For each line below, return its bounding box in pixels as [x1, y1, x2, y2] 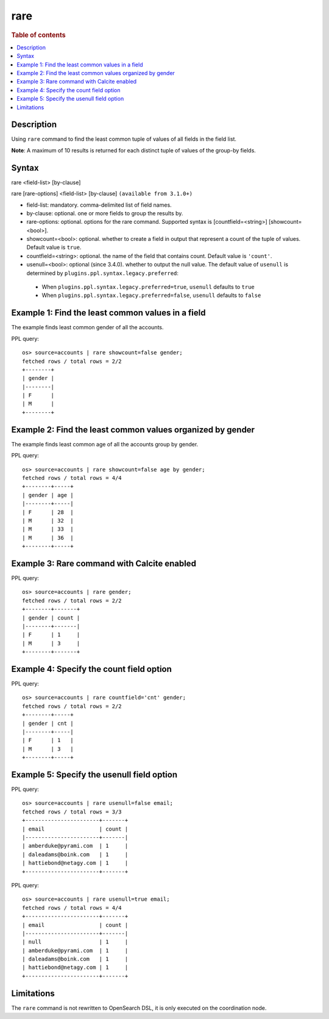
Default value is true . [26, 244, 82, 251]
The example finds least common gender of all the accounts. [11, 324, 164, 331]
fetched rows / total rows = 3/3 [22, 808, 122, 815]
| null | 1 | [22, 939, 129, 945]
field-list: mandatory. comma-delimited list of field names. [26, 201, 172, 209]
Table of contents [11, 30, 66, 39]
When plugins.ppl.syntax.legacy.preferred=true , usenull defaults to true [41, 284, 255, 291]
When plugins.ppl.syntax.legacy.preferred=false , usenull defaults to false [41, 291, 261, 299]
